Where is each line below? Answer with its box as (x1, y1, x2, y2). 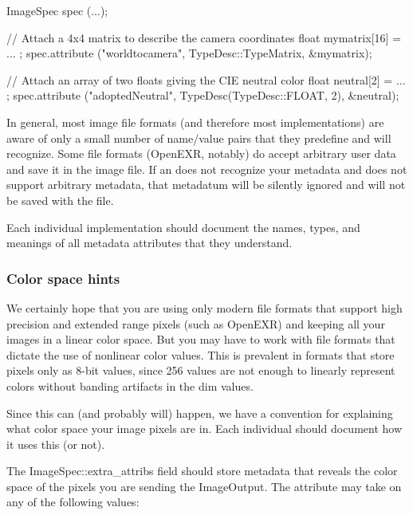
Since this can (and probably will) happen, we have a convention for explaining (6, 404, 393, 421)
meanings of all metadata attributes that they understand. (6, 234, 293, 251)
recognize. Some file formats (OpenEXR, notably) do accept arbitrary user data (6, 145, 396, 162)
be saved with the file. (6, 191, 114, 208)
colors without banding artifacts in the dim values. (6, 377, 254, 394)
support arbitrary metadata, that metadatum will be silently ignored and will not (6, 176, 406, 193)
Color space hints (6, 268, 120, 288)
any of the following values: (6, 493, 140, 510)
